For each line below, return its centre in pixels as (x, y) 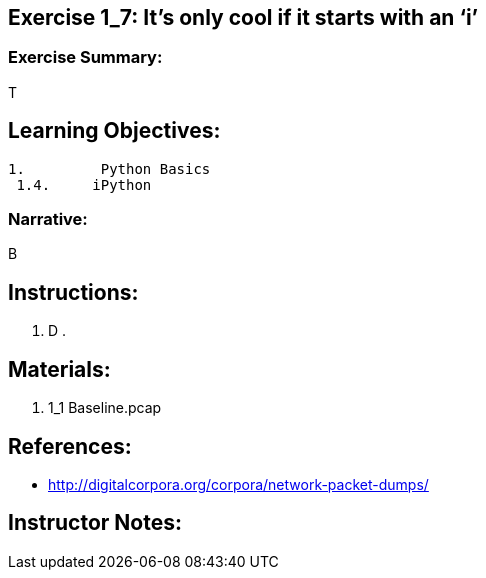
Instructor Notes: (95, 523)
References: (70, 446)
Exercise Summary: (85, 57)
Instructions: (73, 292)
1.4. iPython (84, 184)
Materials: (59, 369)
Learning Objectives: (114, 131)
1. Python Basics (109, 168)
